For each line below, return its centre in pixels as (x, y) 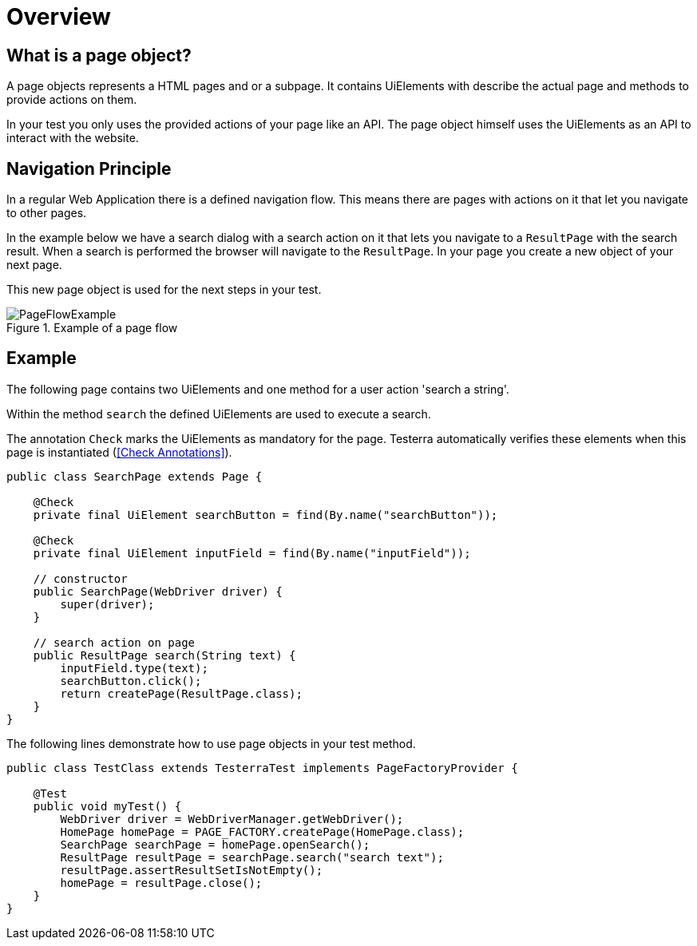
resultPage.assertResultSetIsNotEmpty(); (192, 870)
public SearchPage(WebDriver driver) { (158, 591)
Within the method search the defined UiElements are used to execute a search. (219, 414)
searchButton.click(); (131, 681)
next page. (34, 265)
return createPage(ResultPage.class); (181, 693)
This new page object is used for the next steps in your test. (164, 290)
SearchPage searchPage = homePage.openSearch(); (215, 844)
